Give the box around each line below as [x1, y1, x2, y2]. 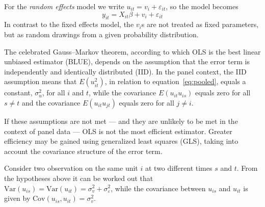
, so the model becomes [166, 1, 238, 11]
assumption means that [4, 76, 77, 87]
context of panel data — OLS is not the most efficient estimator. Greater [4, 125, 232, 136]
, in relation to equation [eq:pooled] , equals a [104, 76, 246, 87]
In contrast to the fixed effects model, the [4, 19, 134, 30]
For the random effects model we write [4, 1, 124, 11]
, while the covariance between [111, 183, 206, 193]
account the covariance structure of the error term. [4, 145, 163, 156]
